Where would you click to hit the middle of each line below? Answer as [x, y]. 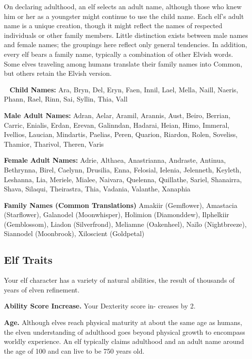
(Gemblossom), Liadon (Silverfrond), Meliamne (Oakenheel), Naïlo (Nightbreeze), [125, 224]
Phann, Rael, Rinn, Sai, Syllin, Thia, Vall [66, 99]
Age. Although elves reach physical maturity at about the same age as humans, [123, 322]
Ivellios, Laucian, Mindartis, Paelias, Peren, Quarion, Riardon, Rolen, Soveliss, [121, 134]
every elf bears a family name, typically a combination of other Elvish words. [118, 54]
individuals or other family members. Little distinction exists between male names [126, 35]
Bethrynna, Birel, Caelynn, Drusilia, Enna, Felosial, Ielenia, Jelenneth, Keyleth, [123, 169]
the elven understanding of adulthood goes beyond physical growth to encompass [125, 332]
